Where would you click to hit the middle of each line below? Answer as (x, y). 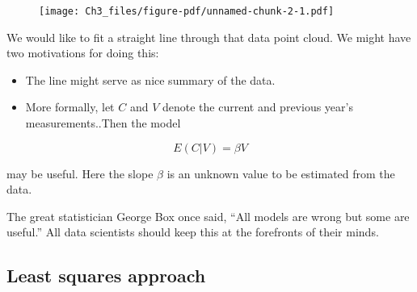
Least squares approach (106, 275)
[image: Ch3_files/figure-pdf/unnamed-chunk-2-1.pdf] (187, 11)
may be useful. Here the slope (80, 173)
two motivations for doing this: (83, 53)
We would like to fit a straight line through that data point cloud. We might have (209, 37)
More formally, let (70, 107)
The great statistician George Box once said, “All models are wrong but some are (208, 216)
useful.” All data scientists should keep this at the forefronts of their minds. (193, 232)
